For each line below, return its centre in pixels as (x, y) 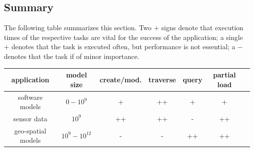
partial (224, 75)
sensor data (30, 118)
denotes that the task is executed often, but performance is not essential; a (123, 47)
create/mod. (121, 79)
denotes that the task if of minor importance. (72, 56)
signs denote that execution (202, 28)
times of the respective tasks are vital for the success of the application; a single (124, 37)
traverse (162, 79)
